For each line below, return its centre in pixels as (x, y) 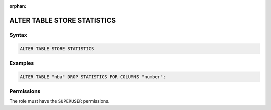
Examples (22, 63)
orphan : (18, 6)
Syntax (18, 35)
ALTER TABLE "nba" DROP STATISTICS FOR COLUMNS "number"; (93, 77)
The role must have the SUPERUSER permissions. (59, 101)
